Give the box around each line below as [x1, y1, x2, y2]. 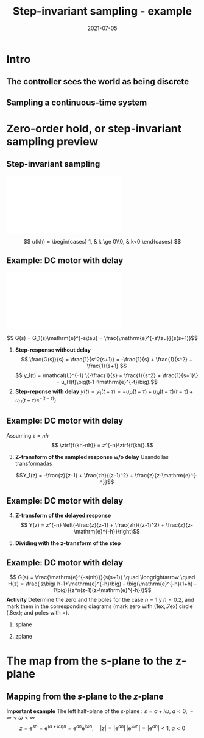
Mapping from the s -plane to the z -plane [6, 691, 164, 701]
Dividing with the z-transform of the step [15, 540, 121, 547]
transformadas [15, 460, 52, 467]
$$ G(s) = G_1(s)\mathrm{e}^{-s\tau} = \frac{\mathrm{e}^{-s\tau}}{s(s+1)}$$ [7, 334, 198, 341]
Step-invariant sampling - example [12, 4, 192, 18]
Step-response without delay [15, 346, 91, 353]
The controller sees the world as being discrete [6, 76, 189, 87]
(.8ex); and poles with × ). [6, 609, 69, 617]
